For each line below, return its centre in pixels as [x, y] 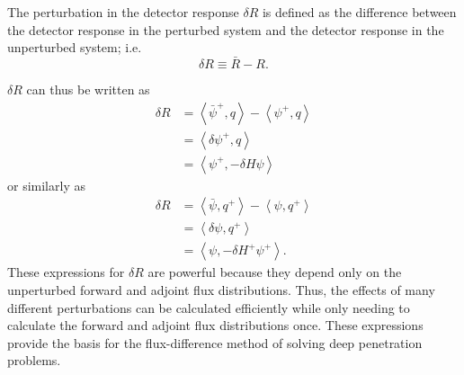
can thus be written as [88, 89]
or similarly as [46, 185]
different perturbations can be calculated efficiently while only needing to [209, 307]
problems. [34, 360]
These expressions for [66, 272]
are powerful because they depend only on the [275, 272]
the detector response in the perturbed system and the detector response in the [226, 29]
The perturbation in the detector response [123, 12]
